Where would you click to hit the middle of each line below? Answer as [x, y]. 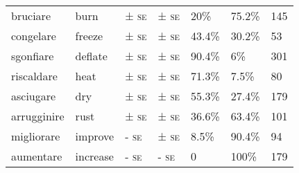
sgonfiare [33, 56]
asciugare [34, 96]
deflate [91, 56]
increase [94, 156]
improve [95, 136]
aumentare [37, 156]
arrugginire [38, 116]
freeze [89, 36]
